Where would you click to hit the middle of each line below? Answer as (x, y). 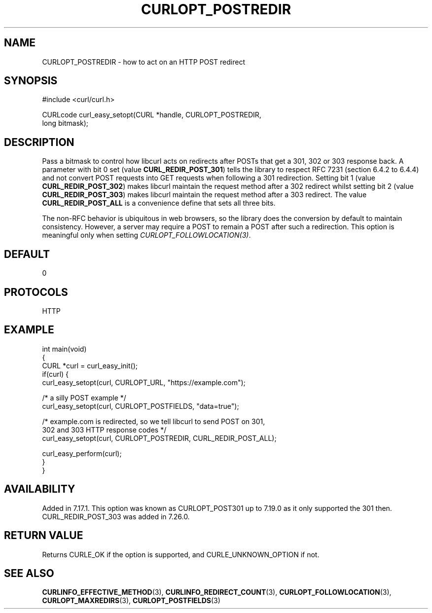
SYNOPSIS (31, 81)
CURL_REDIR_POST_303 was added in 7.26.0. (116, 516)
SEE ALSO (29, 573)
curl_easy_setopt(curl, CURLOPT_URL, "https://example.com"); (144, 382)
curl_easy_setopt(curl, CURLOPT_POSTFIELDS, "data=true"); (141, 406)
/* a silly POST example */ (84, 397)
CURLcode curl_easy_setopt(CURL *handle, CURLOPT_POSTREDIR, (152, 115)
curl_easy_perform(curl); (82, 453)
